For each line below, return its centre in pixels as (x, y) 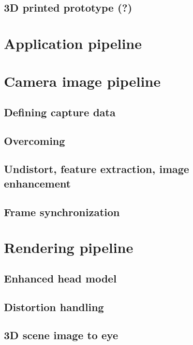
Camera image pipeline (82, 81)
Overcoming (35, 140)
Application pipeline (73, 43)
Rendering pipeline (69, 247)
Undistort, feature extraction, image (96, 169)
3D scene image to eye (61, 335)
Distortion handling (54, 306)
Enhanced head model (60, 278)
